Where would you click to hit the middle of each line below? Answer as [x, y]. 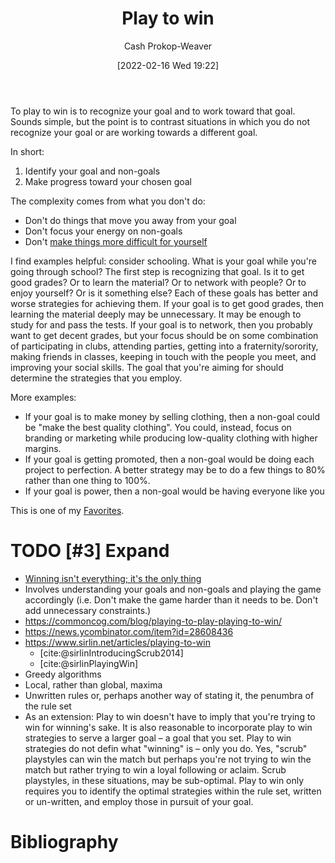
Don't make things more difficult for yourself [116, 241]
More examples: [43, 397]
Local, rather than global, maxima [93, 684]
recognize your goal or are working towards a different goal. [134, 132]
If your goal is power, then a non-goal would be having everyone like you [174, 491]
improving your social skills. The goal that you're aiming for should [147, 367]
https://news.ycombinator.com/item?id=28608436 [129, 631]
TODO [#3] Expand [90, 551]
